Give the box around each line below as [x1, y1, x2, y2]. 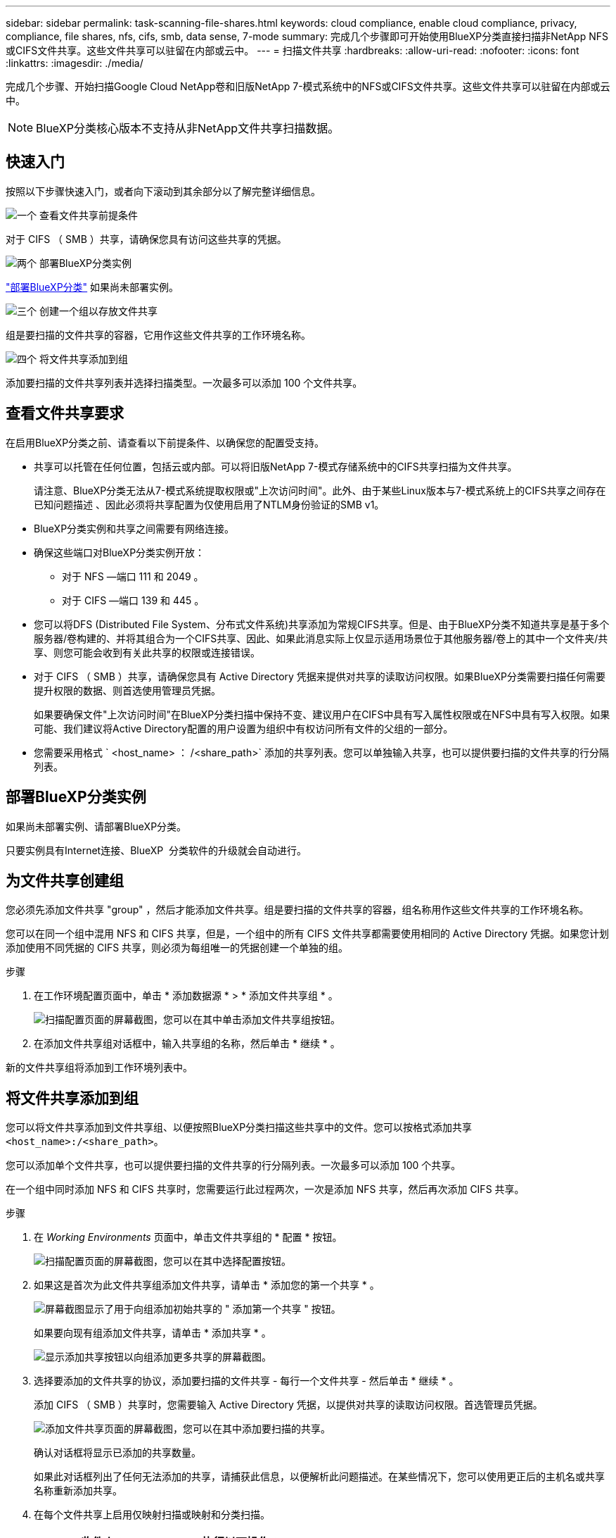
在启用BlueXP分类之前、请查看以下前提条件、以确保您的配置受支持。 [6, 436, 325, 449]
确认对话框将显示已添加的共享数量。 [34, 1446, 201, 1459]
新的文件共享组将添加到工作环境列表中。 [6, 1061, 193, 1074]
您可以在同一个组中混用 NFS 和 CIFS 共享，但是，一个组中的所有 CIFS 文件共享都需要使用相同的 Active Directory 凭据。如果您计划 [6, 927, 609, 940]
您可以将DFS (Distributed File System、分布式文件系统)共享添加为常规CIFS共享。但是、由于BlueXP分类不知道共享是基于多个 [34, 618, 610, 630]
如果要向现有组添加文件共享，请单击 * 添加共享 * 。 [34, 1327, 271, 1339]
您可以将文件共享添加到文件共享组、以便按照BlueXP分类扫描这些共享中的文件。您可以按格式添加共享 [6, 1121, 473, 1134]
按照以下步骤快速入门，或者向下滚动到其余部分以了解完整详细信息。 [6, 185, 321, 197]
